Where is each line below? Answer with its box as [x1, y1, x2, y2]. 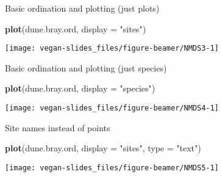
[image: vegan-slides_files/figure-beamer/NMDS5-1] [5, 163, 219, 172]
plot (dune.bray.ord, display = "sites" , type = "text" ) [5, 142, 201, 154]
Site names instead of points [5, 121, 110, 134]
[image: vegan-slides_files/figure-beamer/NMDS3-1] [5, 44, 219, 53]
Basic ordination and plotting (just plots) [5, 2, 160, 14]
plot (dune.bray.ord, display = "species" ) [5, 82, 156, 95]
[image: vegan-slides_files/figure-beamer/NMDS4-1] [5, 104, 219, 113]
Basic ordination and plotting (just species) [5, 61, 167, 74]
